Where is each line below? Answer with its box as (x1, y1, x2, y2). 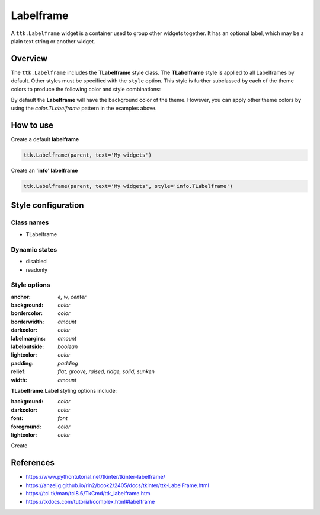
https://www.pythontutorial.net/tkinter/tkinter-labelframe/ (25, 473, 165, 481)
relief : (11, 368, 26, 375)
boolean (57, 343, 78, 350)
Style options (11, 281, 50, 289)
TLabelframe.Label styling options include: (11, 387, 117, 394)
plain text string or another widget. (11, 37, 95, 44)
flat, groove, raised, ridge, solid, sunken (57, 368, 155, 375)
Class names (11, 218, 49, 227)
